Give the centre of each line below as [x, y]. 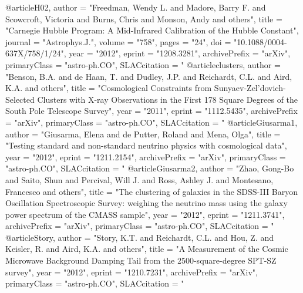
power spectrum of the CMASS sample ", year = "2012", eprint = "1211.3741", [145, 214]
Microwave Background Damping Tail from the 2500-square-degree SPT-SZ [141, 260]
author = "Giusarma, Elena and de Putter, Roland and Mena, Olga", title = [143, 134]
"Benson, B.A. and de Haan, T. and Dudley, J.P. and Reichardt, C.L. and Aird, [149, 76]
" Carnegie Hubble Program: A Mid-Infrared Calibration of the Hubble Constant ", [152, 30]
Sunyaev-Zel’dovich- [250, 88]
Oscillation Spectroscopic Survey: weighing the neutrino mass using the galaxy [147, 203]
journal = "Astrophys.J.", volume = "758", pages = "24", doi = [118, 41]
